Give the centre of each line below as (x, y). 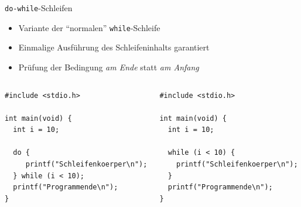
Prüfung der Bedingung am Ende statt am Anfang (109, 67)
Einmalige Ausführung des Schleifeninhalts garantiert (114, 47)
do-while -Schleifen (39, 8)
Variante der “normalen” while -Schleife (89, 27)
